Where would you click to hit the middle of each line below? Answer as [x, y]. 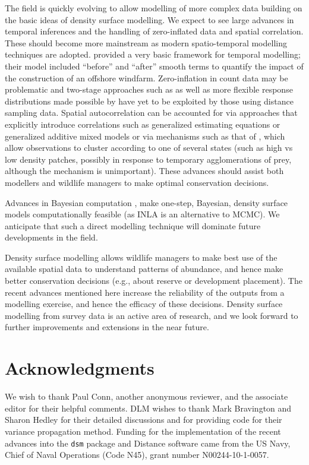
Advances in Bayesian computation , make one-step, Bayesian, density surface [146, 202]
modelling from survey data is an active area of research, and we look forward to [152, 315]
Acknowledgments [80, 368]
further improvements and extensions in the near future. [107, 327]
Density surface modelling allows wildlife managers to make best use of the [141, 257]
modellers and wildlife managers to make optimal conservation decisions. [137, 182]
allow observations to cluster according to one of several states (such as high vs [149, 148]
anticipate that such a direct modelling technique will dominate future [133, 225]
